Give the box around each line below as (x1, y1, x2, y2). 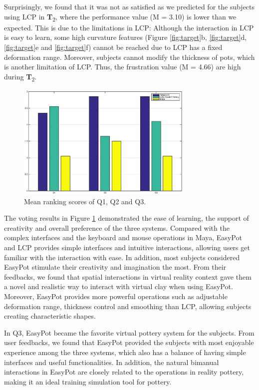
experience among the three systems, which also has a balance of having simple (4, 347, 246, 358)
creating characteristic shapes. (4, 311, 96, 321)
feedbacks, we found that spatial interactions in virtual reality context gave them (4, 271, 252, 282)
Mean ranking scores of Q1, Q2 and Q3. (24, 196, 146, 206)
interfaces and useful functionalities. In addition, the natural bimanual (4, 357, 219, 367)
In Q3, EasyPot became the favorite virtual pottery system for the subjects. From (4, 327, 255, 338)
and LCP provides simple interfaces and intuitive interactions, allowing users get (4, 242, 250, 253)
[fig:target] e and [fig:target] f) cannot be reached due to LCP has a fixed (4, 41, 223, 52)
